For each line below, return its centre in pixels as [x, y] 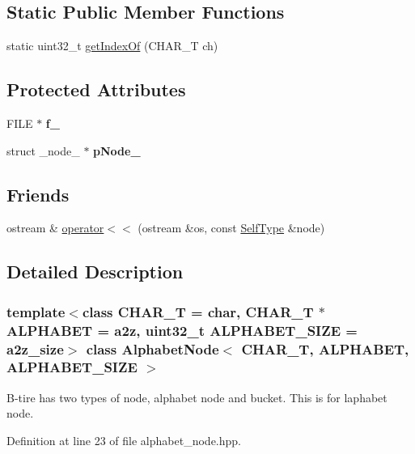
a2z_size [35, 348]
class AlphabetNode [152, 348]
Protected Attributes [96, 89]
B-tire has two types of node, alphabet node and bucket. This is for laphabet [197, 397]
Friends [38, 194]
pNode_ [117, 150]
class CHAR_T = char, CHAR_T [198, 311]
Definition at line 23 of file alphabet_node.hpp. [124, 440]
